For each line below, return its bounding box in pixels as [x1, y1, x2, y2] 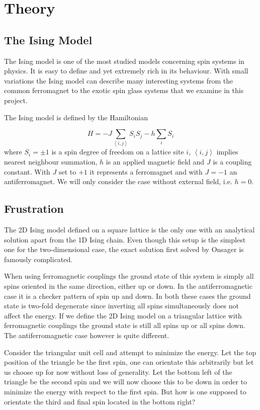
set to [58, 166, 76, 177]
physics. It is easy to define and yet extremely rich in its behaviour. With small [4, 65, 248, 76]
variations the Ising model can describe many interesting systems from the [4, 75, 233, 86]
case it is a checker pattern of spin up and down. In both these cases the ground [4, 290, 251, 301]
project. [4, 95, 28, 105]
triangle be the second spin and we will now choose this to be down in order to [4, 376, 247, 387]
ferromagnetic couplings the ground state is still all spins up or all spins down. [4, 320, 245, 331]
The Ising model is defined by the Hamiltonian [4, 112, 148, 122]
